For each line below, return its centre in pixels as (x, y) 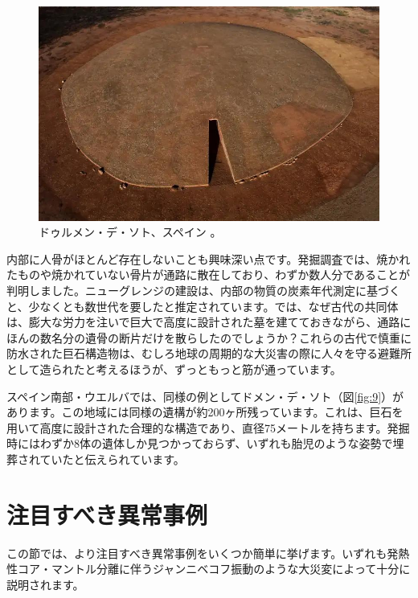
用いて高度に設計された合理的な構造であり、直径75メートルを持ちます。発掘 (208, 427)
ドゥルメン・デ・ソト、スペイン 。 (130, 232)
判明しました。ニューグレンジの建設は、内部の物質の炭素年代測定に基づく (203, 290)
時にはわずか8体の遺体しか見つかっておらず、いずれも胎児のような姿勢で (200, 443)
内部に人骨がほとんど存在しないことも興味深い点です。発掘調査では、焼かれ (209, 258)
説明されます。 (45, 584)
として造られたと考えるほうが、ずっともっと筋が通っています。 (174, 369)
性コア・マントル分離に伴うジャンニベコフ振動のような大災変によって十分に (209, 569)
